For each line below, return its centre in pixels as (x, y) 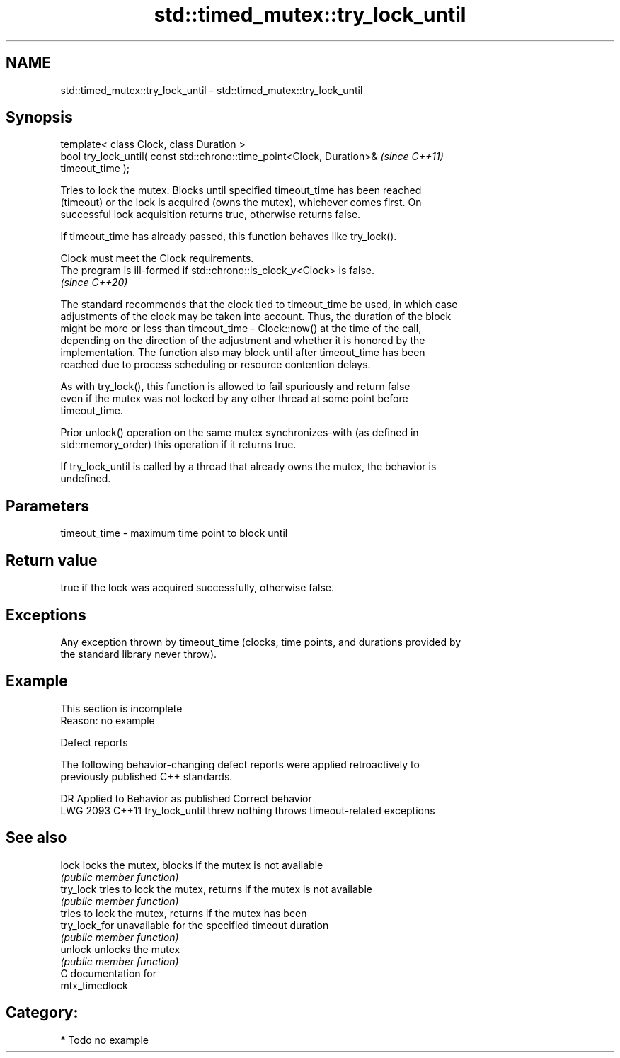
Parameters (47, 506)
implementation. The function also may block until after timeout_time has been (243, 353)
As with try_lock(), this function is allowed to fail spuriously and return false (235, 387)
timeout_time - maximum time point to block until (174, 533)
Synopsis (39, 118)
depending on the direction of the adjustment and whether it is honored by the (243, 341)
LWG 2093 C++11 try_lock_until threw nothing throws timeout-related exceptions (248, 810)
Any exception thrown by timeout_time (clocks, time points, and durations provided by (261, 642)
